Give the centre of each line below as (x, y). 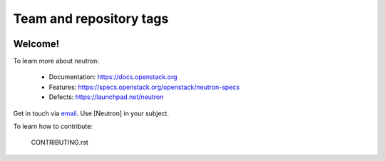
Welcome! (36, 44)
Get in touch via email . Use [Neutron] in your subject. (91, 113)
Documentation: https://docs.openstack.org (113, 77)
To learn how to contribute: (53, 126)
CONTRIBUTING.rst (60, 142)
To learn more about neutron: (56, 61)
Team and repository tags (91, 19)
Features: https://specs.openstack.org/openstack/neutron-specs (144, 87)
